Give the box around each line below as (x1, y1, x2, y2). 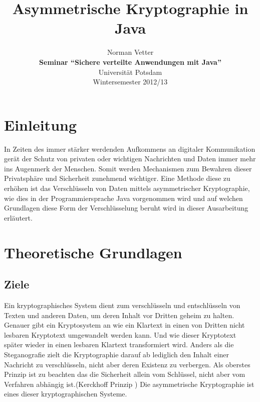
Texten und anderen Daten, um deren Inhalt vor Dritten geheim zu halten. (4, 310, 234, 320)
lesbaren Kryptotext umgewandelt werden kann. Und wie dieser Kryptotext (4, 329, 236, 340)
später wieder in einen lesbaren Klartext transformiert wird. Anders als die (4, 339, 234, 350)
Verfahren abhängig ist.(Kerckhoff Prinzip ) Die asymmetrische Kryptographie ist (4, 378, 254, 389)
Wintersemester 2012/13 (93, 76, 168, 87)
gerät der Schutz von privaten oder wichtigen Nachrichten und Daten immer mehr (4, 153, 256, 164)
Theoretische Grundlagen (4, 242, 182, 262)
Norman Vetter (107, 47, 154, 57)
